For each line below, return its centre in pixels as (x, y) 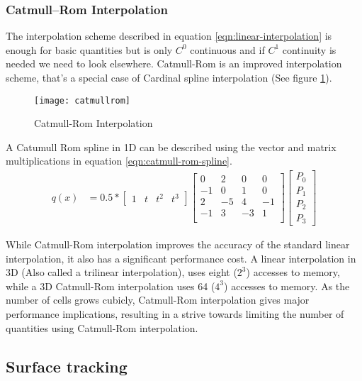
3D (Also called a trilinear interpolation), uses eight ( (121, 272)
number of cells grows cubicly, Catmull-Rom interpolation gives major (158, 300)
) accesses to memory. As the (287, 286)
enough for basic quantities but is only (89, 49)
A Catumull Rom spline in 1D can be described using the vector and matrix (171, 147)
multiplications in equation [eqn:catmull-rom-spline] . (119, 161)
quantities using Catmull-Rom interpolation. (102, 327)
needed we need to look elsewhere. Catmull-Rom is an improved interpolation (174, 63)
